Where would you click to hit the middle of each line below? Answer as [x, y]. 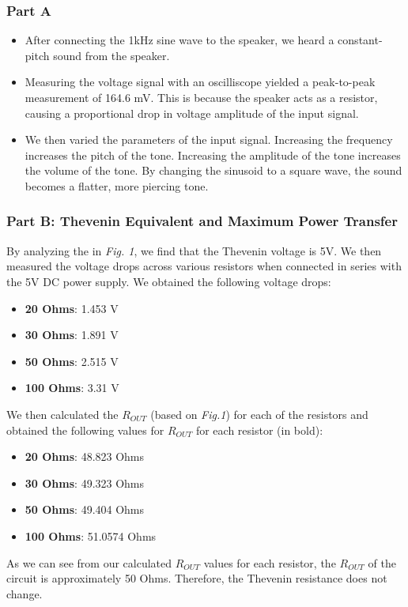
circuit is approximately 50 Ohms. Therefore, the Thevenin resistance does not [197, 578]
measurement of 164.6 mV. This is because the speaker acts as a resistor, [201, 97]
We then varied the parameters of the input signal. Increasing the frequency [209, 139]
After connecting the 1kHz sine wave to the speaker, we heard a [179, 40]
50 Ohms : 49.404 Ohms [85, 509]
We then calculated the [62, 414]
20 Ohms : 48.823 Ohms [85, 456]
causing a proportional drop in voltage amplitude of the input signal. [192, 113]
